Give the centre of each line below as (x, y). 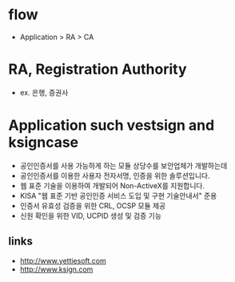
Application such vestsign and (112, 125)
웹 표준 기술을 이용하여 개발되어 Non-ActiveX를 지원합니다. (112, 185)
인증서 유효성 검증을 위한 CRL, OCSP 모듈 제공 (93, 205)
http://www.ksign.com (56, 269)
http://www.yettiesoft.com (63, 260)
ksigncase (43, 143)
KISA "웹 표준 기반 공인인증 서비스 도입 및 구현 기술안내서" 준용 (118, 195)
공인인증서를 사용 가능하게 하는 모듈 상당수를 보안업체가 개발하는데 (123, 165)
